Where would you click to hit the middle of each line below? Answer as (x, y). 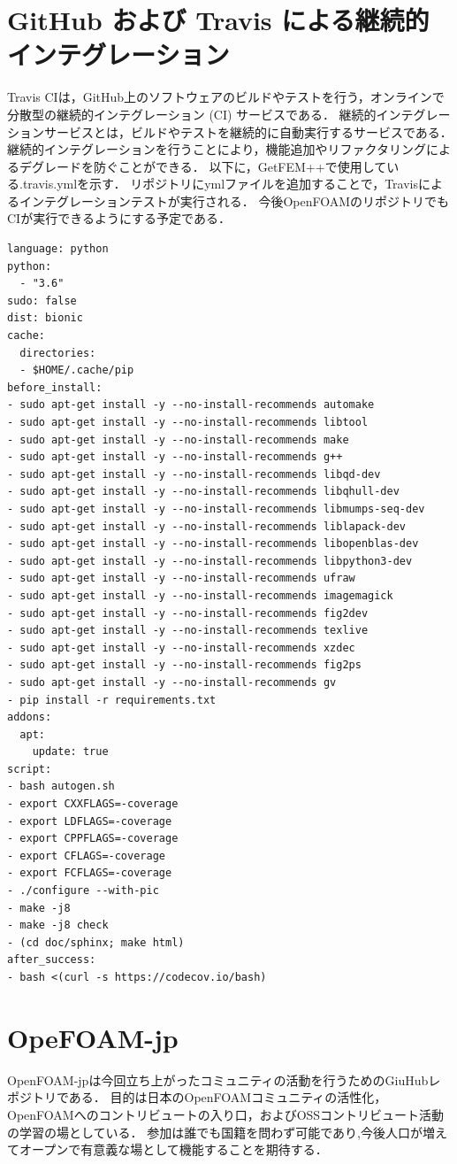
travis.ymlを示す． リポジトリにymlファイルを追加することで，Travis (220, 184)
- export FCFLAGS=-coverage (90, 873)
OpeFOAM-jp (93, 1037)
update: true (70, 752)
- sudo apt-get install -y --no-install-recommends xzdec (181, 648)
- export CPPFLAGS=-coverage (93, 839)
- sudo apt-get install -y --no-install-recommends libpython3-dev (210, 561)
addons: (30, 717)
